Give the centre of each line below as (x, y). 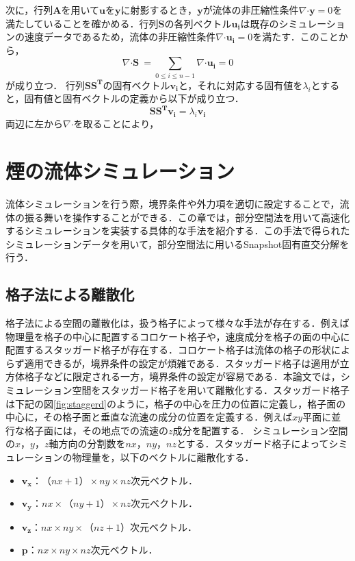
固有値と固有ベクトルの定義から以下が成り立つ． (134, 98)
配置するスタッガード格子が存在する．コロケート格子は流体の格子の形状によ (178, 350)
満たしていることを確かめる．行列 (82, 23)
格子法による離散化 (70, 294)
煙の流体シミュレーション (120, 170)
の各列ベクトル (198, 23)
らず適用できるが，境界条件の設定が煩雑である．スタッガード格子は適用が (173, 363)
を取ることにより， (116, 124)
